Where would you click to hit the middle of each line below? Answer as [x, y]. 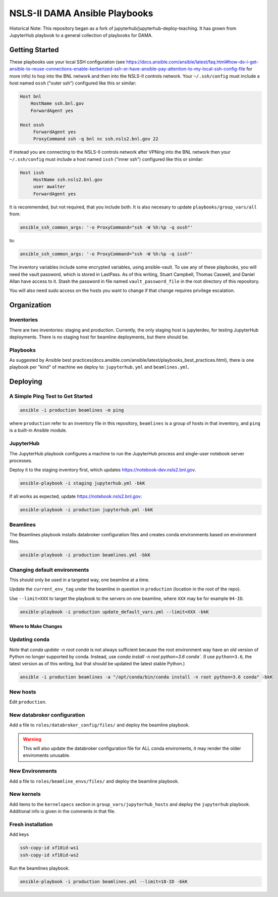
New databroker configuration [47, 715]
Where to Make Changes [36, 626]
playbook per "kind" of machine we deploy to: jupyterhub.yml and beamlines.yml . [99, 367]
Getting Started [34, 50]
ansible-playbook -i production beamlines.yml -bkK [85, 555]
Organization [30, 305]
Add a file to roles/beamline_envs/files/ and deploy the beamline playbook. [94, 781]
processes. [21, 460]
